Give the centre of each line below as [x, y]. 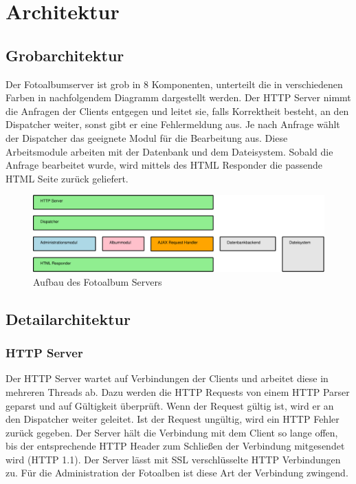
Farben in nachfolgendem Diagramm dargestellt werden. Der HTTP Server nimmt [178, 97]
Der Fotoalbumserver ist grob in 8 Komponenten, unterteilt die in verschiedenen [174, 84]
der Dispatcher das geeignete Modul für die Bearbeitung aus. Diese [147, 137]
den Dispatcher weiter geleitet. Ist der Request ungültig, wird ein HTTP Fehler [173, 419]
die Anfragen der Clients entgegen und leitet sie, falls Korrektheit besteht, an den [177, 111]
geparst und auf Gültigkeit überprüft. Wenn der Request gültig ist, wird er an [170, 405]
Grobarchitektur [65, 55]
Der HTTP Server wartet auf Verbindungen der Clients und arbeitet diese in [167, 378]
